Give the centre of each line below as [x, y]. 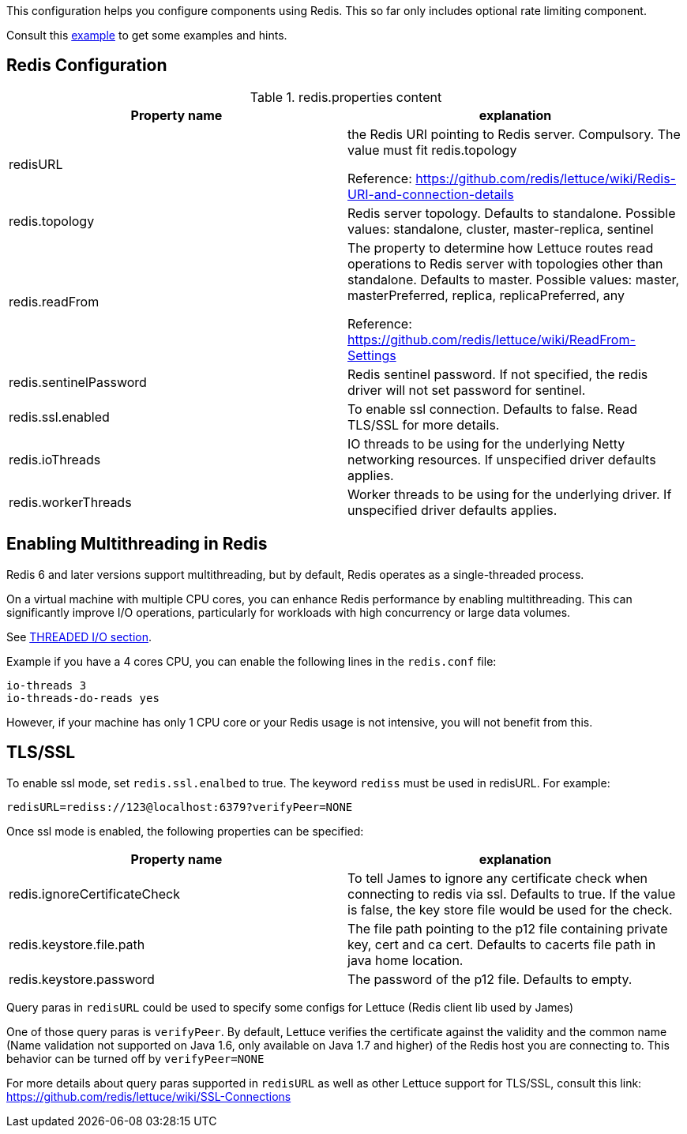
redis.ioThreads [55, 459]
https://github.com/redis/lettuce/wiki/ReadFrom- [492, 339]
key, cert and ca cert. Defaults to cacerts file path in [502, 944]
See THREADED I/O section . [79, 636]
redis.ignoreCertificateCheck [94, 894]
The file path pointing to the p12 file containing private [508, 928]
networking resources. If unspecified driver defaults [502, 459]
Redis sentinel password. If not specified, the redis [498, 374]
